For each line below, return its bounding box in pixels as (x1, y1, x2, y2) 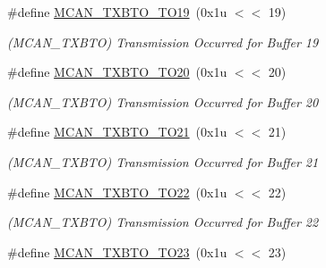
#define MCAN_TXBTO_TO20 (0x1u (7, 63, 227, 81)
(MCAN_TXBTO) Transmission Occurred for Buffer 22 (7, 213, 319, 231)
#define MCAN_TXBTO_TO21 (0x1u (7, 122, 227, 141)
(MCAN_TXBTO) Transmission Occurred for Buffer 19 (7, 32, 319, 51)
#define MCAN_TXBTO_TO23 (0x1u (7, 242, 227, 261)
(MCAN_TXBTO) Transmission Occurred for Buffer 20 (7, 92, 319, 111)
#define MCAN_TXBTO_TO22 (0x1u (7, 182, 227, 201)
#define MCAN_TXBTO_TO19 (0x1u (7, 3, 227, 21)
